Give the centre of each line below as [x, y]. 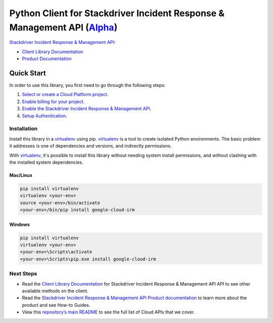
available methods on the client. [55, 291]
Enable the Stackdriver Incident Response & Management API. [87, 109]
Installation [24, 129]
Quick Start [28, 73]
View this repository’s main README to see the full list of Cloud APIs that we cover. [108, 312]
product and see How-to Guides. [56, 305]
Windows [19, 224]
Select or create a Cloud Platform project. [65, 95]
